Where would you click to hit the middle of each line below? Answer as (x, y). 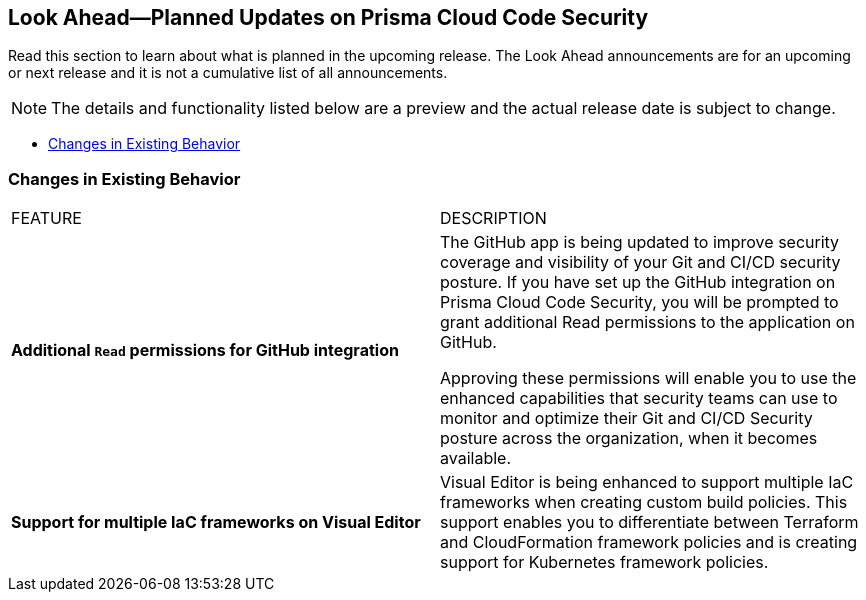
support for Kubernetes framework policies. (604, 562)
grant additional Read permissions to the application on (647, 322)
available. (475, 458)
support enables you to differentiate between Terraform (649, 522)
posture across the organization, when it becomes (629, 438)
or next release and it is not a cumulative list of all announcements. (228, 73)
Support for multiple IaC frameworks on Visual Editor (216, 522)
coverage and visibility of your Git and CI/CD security (640, 262)
